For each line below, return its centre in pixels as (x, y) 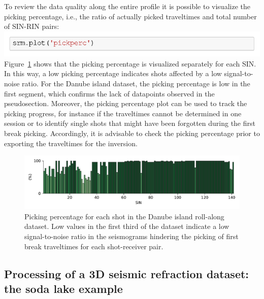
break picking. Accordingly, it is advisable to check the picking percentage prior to (132, 133)
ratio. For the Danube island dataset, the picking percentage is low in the (136, 84)
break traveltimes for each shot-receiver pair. (94, 246)
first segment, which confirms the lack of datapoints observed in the (109, 93)
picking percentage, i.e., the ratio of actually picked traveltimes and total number (130, 16)
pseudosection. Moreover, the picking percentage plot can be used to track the (126, 103)
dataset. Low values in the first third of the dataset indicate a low (127, 226)
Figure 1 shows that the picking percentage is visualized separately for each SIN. (130, 63)
